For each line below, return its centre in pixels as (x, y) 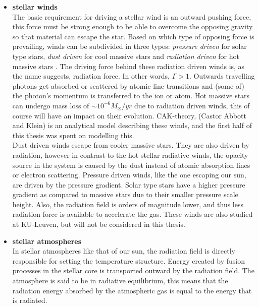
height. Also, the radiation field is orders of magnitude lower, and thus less (128, 204)
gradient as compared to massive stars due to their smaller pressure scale (125, 194)
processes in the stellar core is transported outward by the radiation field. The (133, 270)
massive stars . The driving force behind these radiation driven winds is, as (128, 66)
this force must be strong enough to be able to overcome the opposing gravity (133, 26)
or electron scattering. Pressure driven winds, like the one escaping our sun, (129, 175)
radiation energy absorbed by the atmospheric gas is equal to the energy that (132, 290)
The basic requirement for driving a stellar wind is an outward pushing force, (132, 16)
